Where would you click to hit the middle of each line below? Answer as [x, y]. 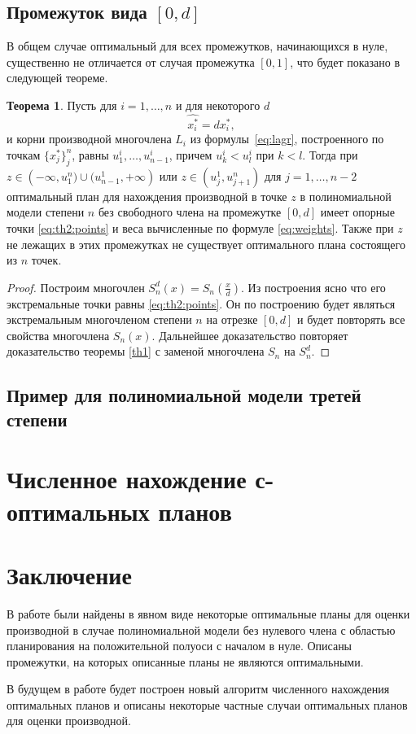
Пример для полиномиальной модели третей [184, 395]
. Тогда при [330, 154]
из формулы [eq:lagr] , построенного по [287, 139]
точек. [46, 260]
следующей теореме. [57, 78]
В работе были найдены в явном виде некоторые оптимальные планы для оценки [208, 613]
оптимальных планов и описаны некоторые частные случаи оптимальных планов [207, 704]
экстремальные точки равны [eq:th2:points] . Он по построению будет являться [201, 303]
